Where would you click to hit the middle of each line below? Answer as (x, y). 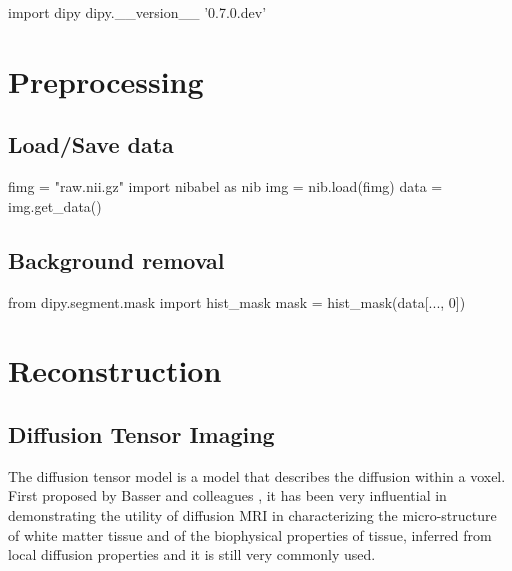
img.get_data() (55, 205)
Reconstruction (115, 370)
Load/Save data (91, 144)
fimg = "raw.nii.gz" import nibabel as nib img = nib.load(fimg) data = (225, 186)
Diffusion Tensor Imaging (141, 433)
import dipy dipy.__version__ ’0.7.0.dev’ (137, 12)
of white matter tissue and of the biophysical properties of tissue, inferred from (250, 534)
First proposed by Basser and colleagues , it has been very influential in (227, 495)
